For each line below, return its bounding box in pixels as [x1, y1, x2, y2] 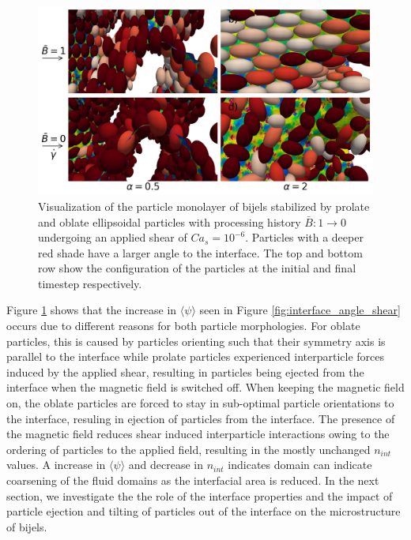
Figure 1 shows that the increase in [6, 302, 177, 318]
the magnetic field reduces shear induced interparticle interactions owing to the [6, 426, 390, 442]
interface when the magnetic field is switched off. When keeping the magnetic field [6, 379, 405, 396]
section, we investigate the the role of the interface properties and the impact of [6, 487, 393, 504]
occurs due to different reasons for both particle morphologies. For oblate [6, 317, 360, 334]
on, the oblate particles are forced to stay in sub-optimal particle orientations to [6, 395, 394, 411]
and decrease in [128, 456, 203, 473]
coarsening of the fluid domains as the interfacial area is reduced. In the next [6, 472, 379, 489]
